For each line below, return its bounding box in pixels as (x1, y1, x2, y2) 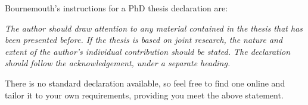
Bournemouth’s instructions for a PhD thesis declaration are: (5, 2, 228, 14)
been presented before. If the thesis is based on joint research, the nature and (5, 33, 283, 46)
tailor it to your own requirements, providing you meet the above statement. (5, 88, 284, 101)
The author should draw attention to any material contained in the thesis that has (5, 21, 303, 34)
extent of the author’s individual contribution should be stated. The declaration (5, 45, 291, 57)
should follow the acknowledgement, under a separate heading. (5, 57, 231, 69)
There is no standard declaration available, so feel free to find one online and (5, 76, 285, 89)
